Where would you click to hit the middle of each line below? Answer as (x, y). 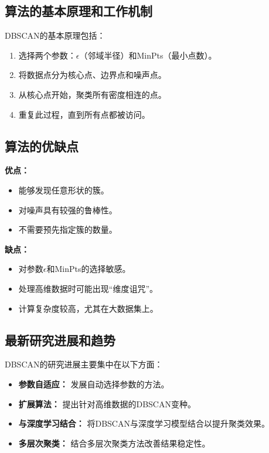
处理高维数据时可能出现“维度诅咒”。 (88, 288)
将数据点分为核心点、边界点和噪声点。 (92, 75)
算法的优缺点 (42, 146)
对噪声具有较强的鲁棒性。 (68, 210)
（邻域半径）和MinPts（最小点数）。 (148, 55)
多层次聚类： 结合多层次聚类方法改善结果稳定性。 (114, 443)
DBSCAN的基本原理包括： (55, 35)
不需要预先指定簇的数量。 (68, 229)
